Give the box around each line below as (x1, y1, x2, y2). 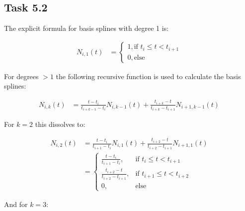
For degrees (4, 71, 39, 81)
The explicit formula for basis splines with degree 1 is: (4, 23, 169, 33)
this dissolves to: (35, 119, 85, 129)
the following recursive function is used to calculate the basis (56, 71, 241, 81)
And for (4, 199, 28, 209)
